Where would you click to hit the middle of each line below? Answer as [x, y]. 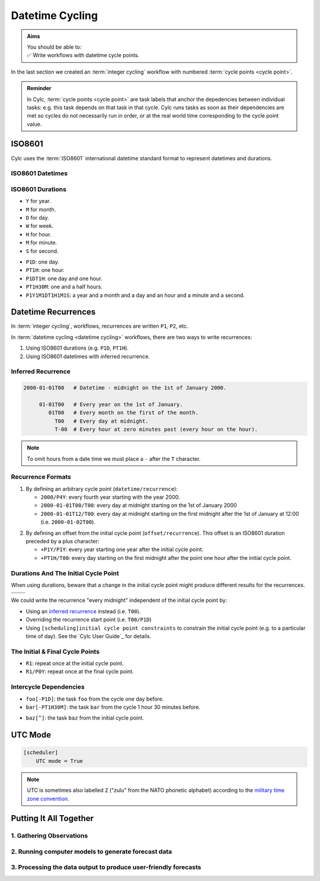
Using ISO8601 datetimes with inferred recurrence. [88, 356]
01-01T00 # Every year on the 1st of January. [111, 404]
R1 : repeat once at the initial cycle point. [75, 663]
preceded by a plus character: [63, 541]
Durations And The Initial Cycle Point [65, 573]
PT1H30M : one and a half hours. [64, 287]
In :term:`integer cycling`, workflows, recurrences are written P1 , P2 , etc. [100, 326]
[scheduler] [41, 753]
